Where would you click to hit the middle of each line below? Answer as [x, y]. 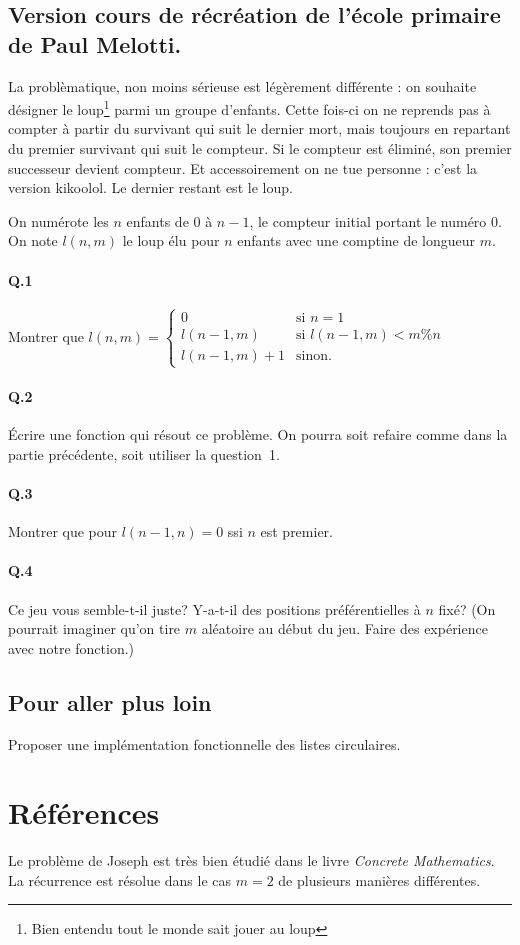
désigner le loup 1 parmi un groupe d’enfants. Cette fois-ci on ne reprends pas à [249, 107]
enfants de [157, 220]
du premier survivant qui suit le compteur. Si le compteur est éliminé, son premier [260, 148]
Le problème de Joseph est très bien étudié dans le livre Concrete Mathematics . [251, 860]
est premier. [296, 531]
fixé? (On [467, 608]
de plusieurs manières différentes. [379, 879]
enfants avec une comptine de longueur [356, 240]
